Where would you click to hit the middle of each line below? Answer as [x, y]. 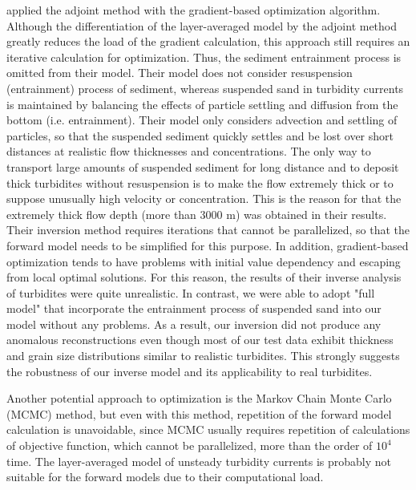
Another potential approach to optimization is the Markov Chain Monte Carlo [199, 398]
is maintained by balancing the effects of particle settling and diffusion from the [202, 104]
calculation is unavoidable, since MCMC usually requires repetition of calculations [208, 429]
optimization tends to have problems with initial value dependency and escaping [204, 261]
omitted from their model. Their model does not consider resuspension [180, 73]
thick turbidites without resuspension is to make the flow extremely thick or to [200, 182]
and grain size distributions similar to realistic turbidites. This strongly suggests [203, 356]
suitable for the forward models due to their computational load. [165, 477]
